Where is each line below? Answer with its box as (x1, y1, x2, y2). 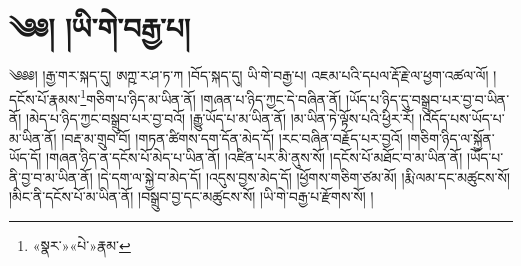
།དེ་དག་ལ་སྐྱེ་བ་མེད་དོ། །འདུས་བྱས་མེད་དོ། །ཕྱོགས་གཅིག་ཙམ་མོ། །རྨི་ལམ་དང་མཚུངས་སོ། (97, 166, 510, 187)
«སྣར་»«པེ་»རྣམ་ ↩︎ (32, 234, 131, 255)
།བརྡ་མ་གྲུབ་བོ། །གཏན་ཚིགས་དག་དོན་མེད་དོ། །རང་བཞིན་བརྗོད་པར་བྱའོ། (61, 127, 403, 148)
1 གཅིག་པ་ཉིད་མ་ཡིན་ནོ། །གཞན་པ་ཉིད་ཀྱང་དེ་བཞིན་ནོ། (80, 85, 342, 109)
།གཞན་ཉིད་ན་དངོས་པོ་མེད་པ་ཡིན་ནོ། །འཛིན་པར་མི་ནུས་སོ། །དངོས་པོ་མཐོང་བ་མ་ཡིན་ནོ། (46, 147, 463, 168)
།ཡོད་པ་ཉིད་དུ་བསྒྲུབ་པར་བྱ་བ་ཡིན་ (346, 88, 510, 109)
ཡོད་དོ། (9, 147, 42, 168)
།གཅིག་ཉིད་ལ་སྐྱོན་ (407, 127, 495, 148)
